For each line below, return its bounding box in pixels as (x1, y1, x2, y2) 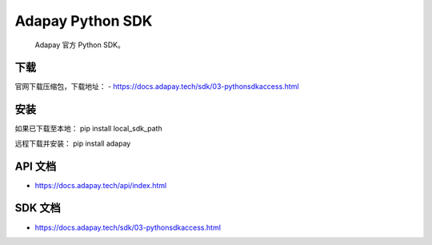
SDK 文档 (14, 201, 61, 215)
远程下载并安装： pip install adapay (14, 139, 131, 148)
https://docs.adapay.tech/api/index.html (34, 180, 167, 190)
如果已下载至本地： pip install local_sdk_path (14, 124, 163, 134)
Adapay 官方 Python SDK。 (34, 40, 126, 50)
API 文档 (14, 159, 57, 173)
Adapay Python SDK (14, 12, 153, 30)
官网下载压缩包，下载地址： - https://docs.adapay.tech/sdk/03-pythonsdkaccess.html (14, 82, 299, 91)
